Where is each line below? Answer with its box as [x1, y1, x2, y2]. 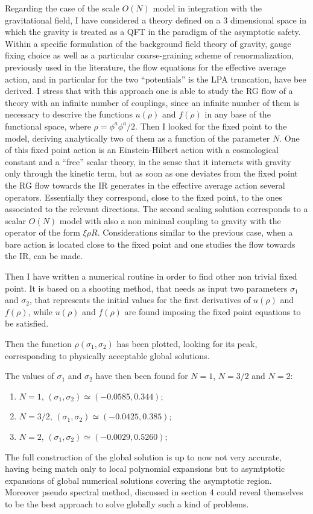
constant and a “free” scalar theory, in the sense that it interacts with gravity [5, 155, 291, 168]
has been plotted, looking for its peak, [116, 337, 258, 350]
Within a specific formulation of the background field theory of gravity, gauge [5, 37, 291, 49]
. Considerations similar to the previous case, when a [97, 226, 293, 239]
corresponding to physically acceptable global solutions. [5, 349, 210, 362]
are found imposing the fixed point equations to [124, 305, 301, 318]
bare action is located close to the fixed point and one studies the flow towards [5, 237, 296, 250]
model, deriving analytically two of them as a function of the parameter [5, 131, 270, 144]
